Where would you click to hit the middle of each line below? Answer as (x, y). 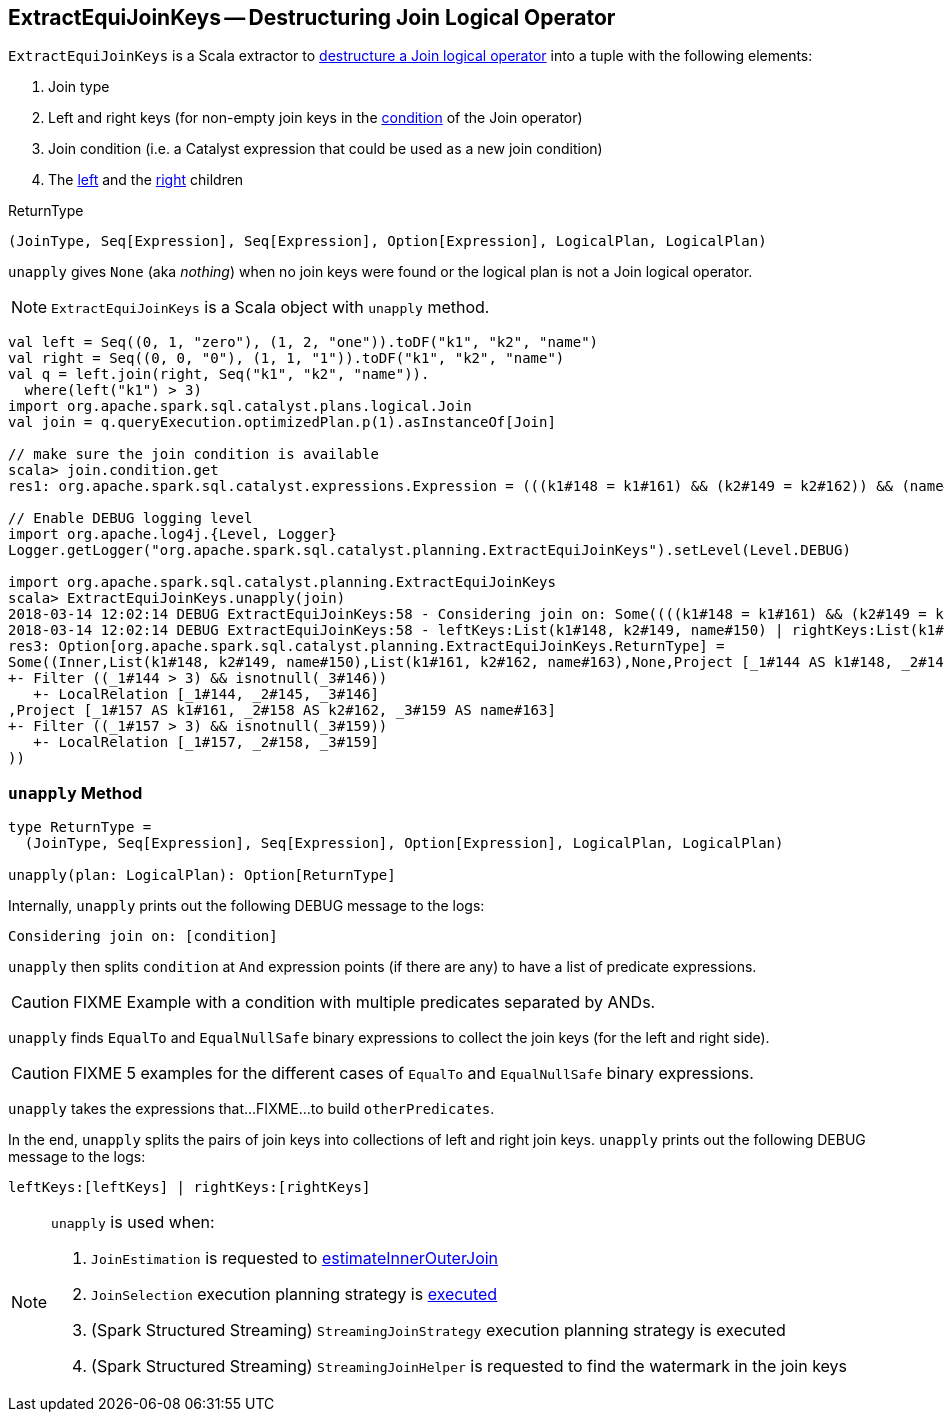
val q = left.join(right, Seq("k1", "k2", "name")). (219, 374)
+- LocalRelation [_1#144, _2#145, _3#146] (206, 694)
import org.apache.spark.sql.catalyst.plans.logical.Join (240, 406)
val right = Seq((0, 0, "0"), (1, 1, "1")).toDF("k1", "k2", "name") (286, 358)
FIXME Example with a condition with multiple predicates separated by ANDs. (364, 1002)
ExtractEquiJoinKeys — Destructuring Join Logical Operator (312, 17)
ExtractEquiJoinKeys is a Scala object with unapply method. (270, 307)
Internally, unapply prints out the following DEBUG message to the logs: (246, 906)
